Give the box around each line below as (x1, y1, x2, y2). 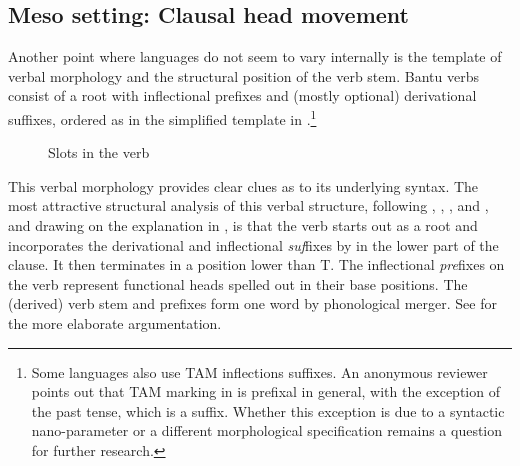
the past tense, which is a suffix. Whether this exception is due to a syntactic (31, 400, 505, 421)
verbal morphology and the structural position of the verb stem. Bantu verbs (8, 65, 479, 86)
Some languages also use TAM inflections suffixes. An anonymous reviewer (31, 361, 488, 382)
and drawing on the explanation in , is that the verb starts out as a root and (8, 215, 478, 236)
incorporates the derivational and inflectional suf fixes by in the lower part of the (8, 234, 499, 255)
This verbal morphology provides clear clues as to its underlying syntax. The (8, 175, 479, 196)
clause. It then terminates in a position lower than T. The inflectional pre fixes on (8, 254, 505, 275)
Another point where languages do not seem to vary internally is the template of (8, 46, 502, 67)
